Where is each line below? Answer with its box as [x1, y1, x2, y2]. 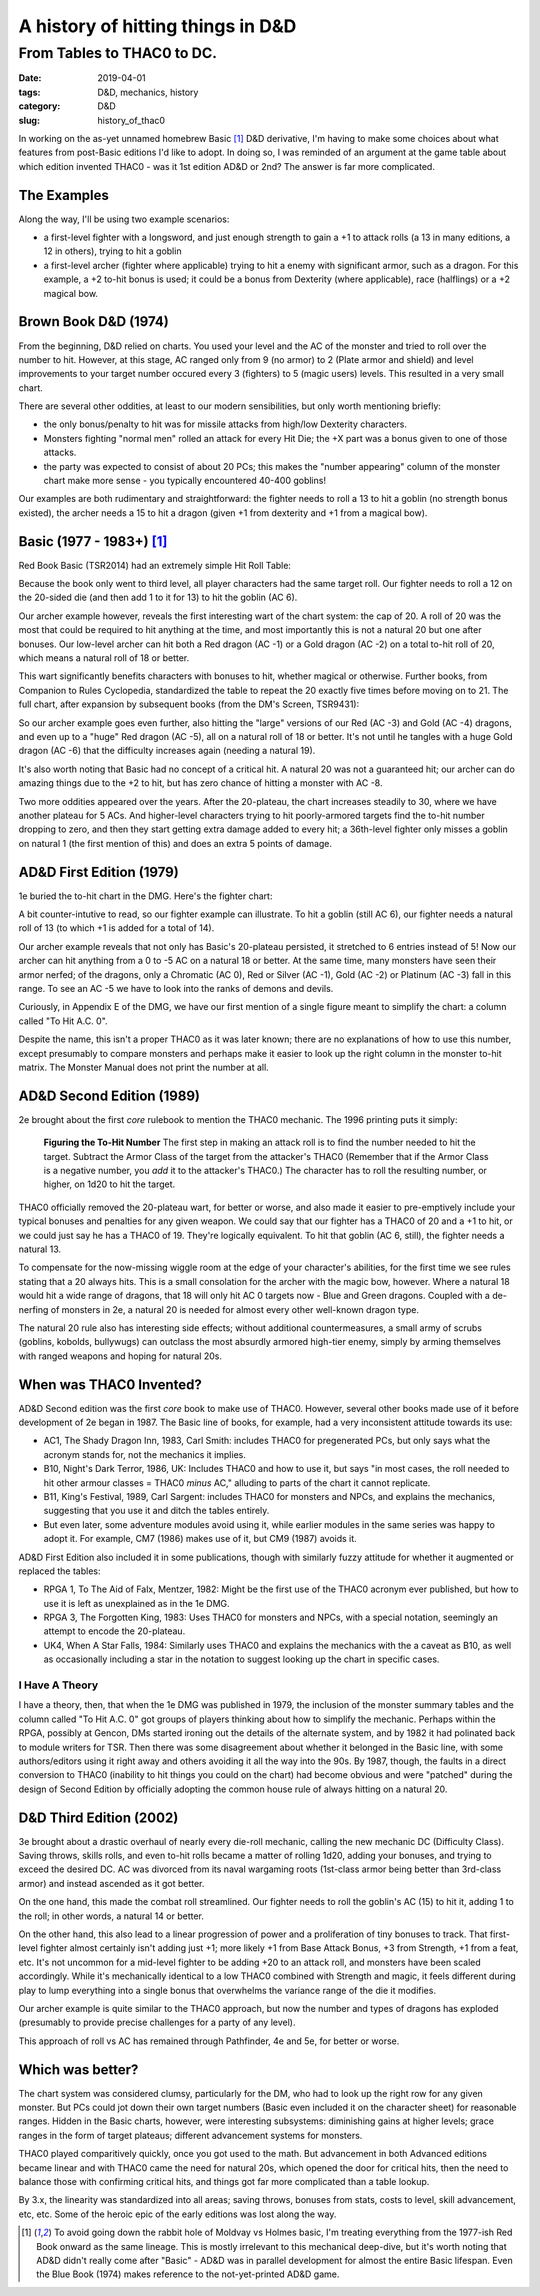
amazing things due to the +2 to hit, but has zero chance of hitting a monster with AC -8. [18, 777, 383, 789]
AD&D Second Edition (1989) [18, 1087, 200, 1104]
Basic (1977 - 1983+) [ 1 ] [18, 533, 168, 550]
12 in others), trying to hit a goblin [43, 245, 182, 257]
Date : [18, 72, 42, 84]
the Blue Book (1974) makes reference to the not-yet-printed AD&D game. [36, 2268, 340, 2280]
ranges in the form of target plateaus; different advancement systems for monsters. [18, 2129, 363, 2141]
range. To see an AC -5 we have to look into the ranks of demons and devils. [18, 982, 334, 994]
